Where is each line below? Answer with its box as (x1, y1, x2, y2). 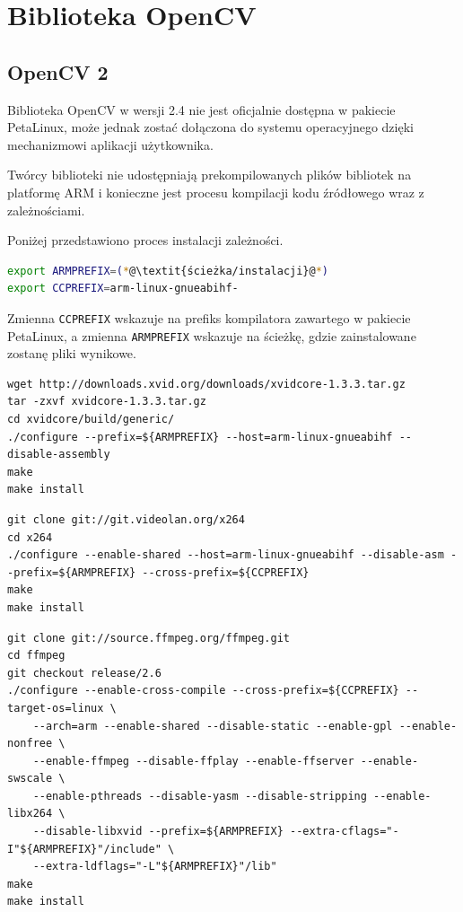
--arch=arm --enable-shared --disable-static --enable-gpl (32, 719, 393, 732)
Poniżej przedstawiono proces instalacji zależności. (7, 231, 284, 250)
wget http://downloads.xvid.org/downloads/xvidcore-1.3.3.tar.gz (7, 377, 406, 390)
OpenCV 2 (7, 57, 109, 85)
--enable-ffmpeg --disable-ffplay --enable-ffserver (32, 754, 354, 767)
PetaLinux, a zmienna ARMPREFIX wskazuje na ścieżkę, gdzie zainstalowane (7, 326, 416, 345)
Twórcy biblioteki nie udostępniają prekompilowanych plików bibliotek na (7, 165, 412, 184)
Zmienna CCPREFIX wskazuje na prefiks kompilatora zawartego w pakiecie (7, 308, 411, 327)
